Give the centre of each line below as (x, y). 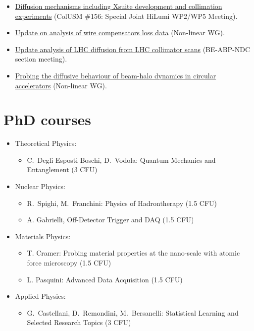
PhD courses (48, 119)
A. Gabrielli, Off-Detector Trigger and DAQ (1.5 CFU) (110, 220)
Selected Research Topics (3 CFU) (79, 322)
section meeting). (41, 59)
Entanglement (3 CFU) (62, 169)
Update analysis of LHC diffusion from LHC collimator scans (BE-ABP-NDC (133, 49)
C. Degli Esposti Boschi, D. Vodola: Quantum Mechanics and (121, 160)
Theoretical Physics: (46, 143)
